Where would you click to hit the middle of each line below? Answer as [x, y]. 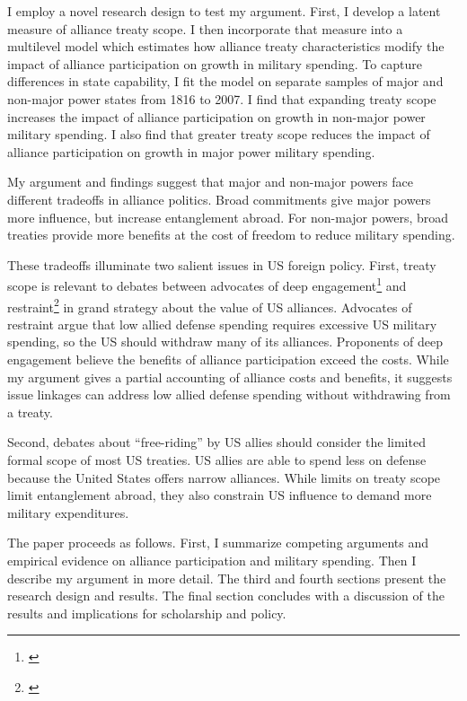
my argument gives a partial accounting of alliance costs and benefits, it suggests [230, 377]
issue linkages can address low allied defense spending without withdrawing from [229, 394]
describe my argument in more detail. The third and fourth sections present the [227, 578]
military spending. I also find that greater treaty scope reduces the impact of [219, 134]
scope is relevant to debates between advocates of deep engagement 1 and [207, 284]
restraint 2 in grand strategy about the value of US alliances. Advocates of [210, 305]
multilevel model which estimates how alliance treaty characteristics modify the [226, 46]
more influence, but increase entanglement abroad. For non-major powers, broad [228, 217]
